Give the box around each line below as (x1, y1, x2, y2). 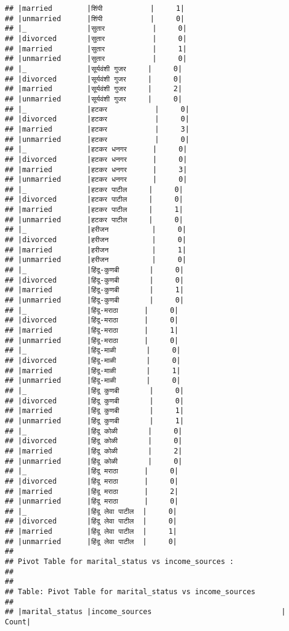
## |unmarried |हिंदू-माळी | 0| (5, 376, 181, 385)
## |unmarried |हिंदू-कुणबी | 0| (5, 296, 184, 305)
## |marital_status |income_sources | (5, 607, 286, 617)
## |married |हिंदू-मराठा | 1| (5, 326, 179, 335)
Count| (5, 618, 31, 627)
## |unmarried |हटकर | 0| (5, 135, 189, 144)
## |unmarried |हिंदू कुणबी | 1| (5, 416, 184, 425)
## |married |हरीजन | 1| (5, 245, 186, 254)
